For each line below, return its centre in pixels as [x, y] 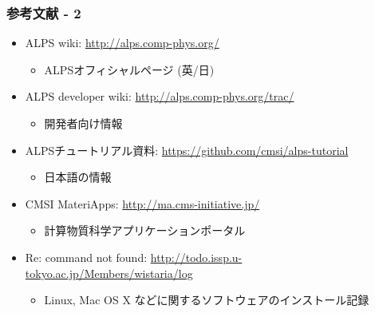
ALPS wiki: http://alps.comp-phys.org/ [122, 43]
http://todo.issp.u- [196, 257]
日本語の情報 [78, 177]
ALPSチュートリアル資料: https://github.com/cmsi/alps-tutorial [187, 150]
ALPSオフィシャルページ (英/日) [129, 69]
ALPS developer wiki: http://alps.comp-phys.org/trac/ [160, 96]
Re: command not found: [86, 257]
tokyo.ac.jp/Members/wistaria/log [109, 273]
